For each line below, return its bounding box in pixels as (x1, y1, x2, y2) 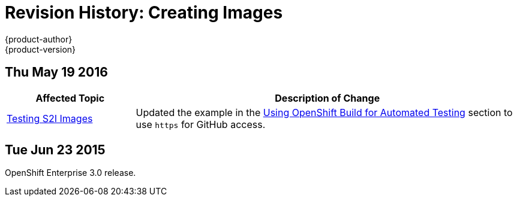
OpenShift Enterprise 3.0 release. (5, 167, 136, 178)
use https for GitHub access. (136, 118, 266, 130)
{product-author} (5, 33, 73, 44)
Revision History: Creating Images (5, 2, 283, 23)
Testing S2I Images (7, 112, 93, 124)
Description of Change (275, 92, 380, 104)
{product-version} (5, 44, 76, 54)
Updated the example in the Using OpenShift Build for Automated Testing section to (136, 106, 513, 118)
